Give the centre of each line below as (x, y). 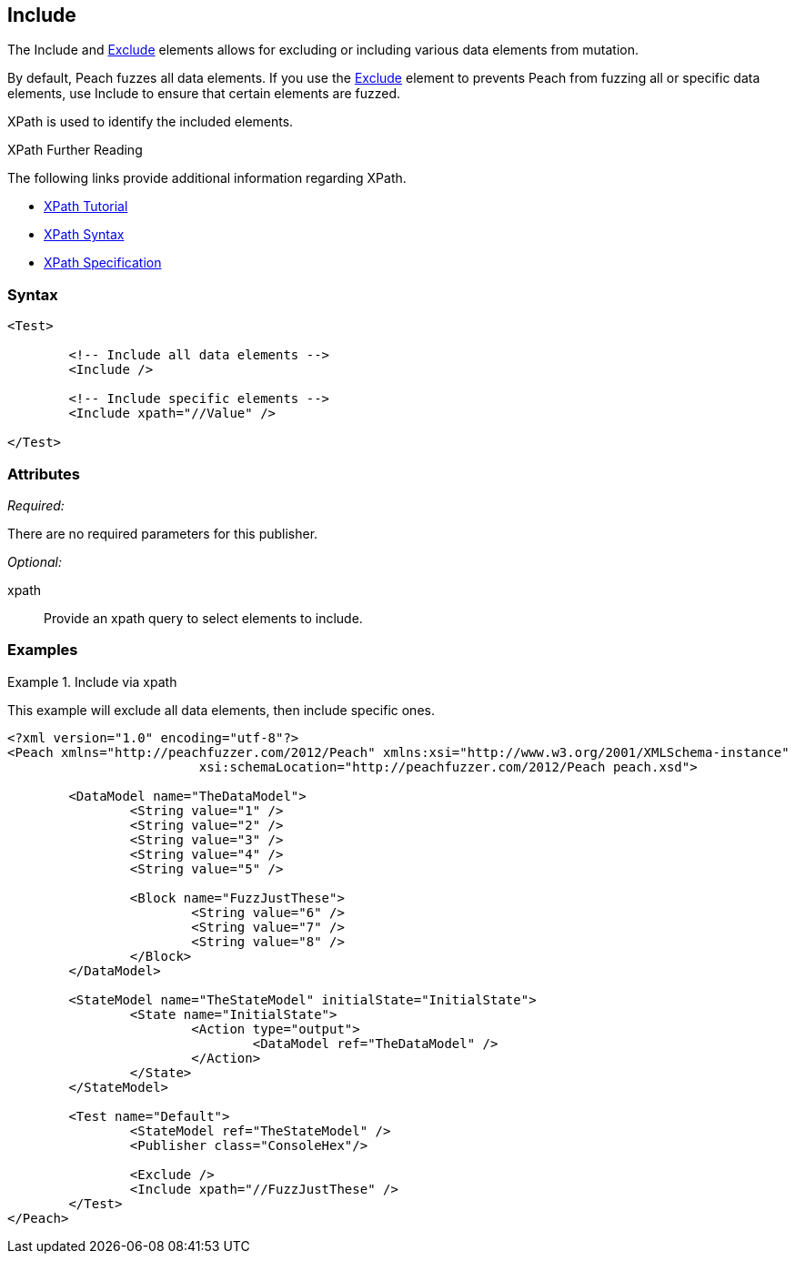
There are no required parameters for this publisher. (163, 533)
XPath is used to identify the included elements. (151, 122)
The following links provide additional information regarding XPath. (207, 178)
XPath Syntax (84, 235)
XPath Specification (103, 263)
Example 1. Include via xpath (92, 681)
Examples (43, 650)
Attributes (44, 474)
